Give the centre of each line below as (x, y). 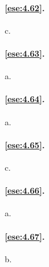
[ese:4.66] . (25, 191)
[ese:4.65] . (25, 144)
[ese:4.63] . (25, 53)
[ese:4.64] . (25, 99)
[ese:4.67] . (25, 236)
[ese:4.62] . (25, 7)
